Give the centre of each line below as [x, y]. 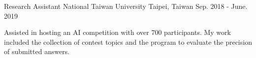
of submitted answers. [37, 51]
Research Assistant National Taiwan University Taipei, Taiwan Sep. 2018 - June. [126, 6]
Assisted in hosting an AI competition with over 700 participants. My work [117, 32]
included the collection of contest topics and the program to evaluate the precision [128, 42]
